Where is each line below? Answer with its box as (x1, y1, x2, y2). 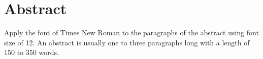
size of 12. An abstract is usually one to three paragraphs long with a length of (4, 37, 250, 47)
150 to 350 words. (4, 47, 59, 57)
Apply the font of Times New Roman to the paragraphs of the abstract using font (4, 27, 259, 38)
